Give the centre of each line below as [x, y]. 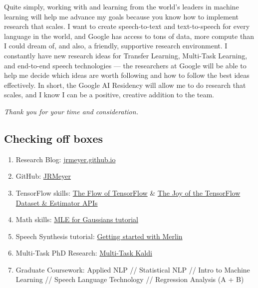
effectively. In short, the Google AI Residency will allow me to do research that [125, 85]
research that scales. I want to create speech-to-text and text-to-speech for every [127, 26]
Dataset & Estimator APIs [57, 202]
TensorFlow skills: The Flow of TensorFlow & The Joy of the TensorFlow [128, 192]
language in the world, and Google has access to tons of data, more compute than [129, 36]
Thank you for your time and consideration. [71, 111]
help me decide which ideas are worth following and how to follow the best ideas [127, 75]
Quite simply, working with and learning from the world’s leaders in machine [122, 6]
